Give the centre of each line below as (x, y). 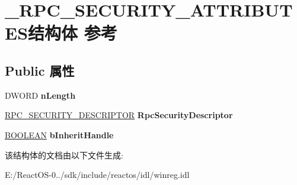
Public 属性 (40, 70)
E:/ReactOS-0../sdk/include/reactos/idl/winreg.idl (97, 175)
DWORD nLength (40, 95)
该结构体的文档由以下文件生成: (64, 155)
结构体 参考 (73, 33)
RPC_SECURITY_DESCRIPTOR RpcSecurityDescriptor (119, 115)
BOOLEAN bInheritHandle (59, 134)
